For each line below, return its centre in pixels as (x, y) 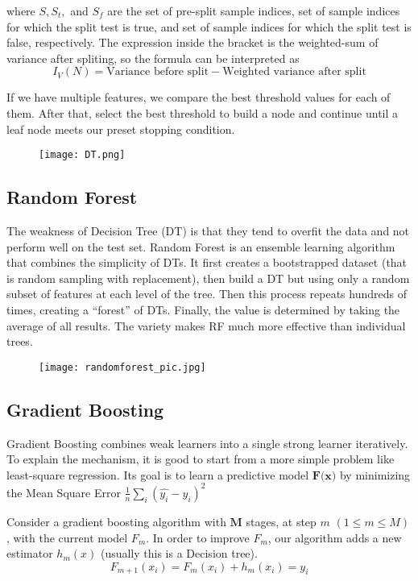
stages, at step (281, 521)
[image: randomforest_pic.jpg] (122, 367)
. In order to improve (198, 537)
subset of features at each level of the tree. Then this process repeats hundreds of (207, 294)
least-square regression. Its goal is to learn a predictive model (158, 474)
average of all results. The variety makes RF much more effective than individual (206, 325)
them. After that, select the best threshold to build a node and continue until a (203, 112)
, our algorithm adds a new (335, 537)
